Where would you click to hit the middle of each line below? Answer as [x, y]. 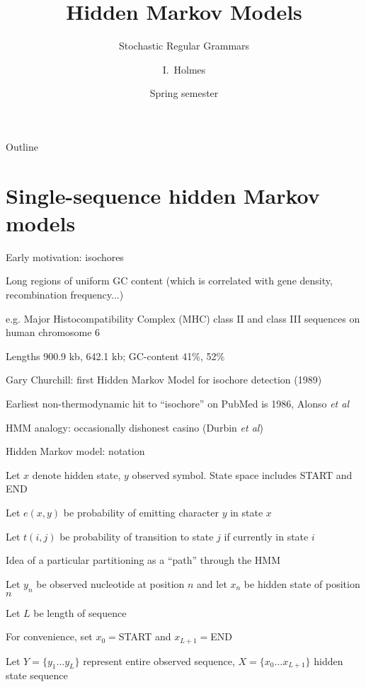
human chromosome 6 [53, 332]
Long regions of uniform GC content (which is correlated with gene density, [169, 281]
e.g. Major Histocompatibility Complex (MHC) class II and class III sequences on [183, 318]
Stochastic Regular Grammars [184, 46]
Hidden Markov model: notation [75, 451]
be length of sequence [80, 612]
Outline [22, 146]
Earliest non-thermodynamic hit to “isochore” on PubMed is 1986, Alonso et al [178, 403]
